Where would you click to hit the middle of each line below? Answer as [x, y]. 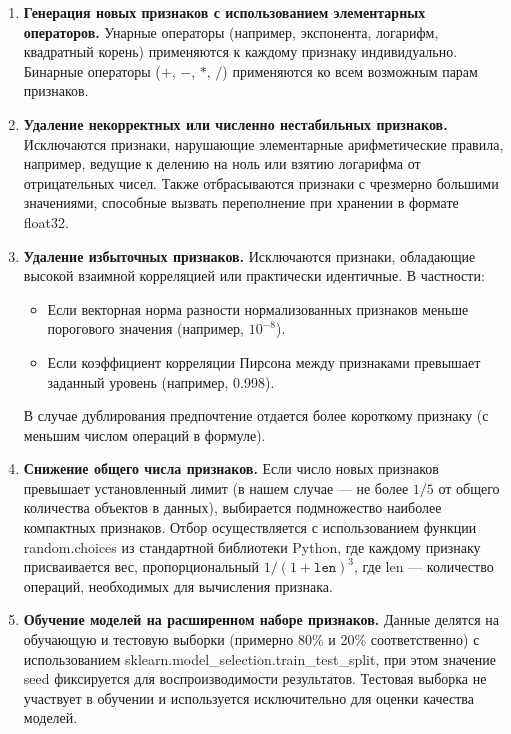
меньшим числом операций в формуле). [144, 434]
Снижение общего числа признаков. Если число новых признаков [231, 468]
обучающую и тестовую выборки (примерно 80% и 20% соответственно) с [251, 639]
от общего [469, 487]
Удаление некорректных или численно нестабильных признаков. [235, 123]
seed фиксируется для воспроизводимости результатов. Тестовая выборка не [255, 678]
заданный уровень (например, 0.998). [161, 381]
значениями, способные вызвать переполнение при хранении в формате [241, 202]
